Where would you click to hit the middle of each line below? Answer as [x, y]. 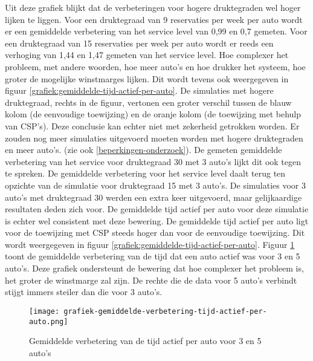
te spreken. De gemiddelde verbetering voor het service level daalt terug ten [145, 173]
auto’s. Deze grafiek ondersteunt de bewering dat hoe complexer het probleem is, [154, 268]
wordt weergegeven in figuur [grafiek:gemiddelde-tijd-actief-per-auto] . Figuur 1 [150, 244]
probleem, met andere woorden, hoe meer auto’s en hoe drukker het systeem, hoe [155, 66]
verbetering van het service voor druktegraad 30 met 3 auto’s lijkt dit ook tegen [153, 161]
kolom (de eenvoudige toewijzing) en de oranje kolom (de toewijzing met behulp [153, 114]
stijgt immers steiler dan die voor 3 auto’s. [84, 292]
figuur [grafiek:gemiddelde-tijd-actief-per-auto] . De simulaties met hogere [139, 90]
